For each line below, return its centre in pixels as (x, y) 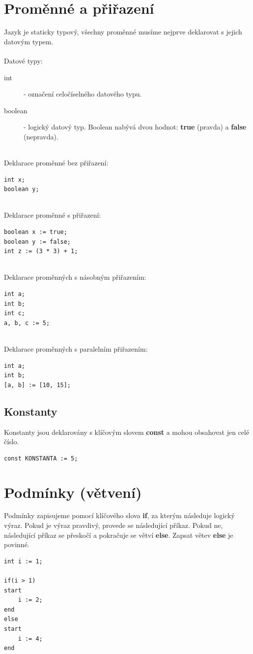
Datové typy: (23, 60)
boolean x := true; (36, 232)
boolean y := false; (38, 242)
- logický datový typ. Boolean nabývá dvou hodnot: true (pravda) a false (135, 127)
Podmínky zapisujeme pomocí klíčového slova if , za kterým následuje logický (119, 515)
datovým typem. (29, 41)
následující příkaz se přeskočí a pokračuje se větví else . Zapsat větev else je (119, 535)
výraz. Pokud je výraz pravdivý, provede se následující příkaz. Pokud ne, (113, 525)
